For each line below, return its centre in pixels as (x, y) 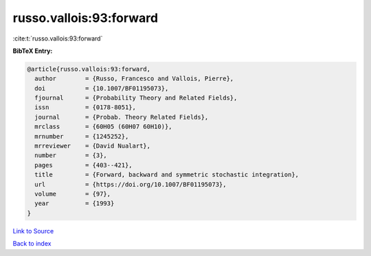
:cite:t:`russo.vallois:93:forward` (58, 38)
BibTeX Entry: (33, 51)
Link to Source (33, 231)
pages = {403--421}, (84, 165)
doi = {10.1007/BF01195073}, (102, 88)
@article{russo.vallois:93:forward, (89, 69)
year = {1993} (75, 203)
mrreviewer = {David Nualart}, (93, 146)
